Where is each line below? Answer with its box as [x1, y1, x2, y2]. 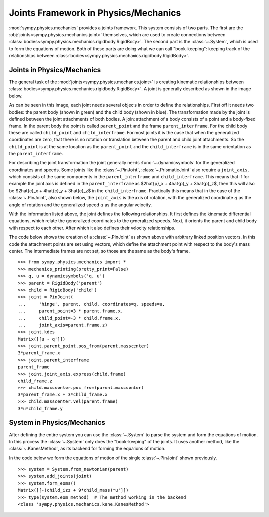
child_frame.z [18, 378, 52, 384]
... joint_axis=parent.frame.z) [18, 322, 108, 328]
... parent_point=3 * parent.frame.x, [18, 308, 124, 314]
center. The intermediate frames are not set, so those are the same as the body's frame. [9, 248, 190, 254]
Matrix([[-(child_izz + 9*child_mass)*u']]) [18, 487, 129, 493]
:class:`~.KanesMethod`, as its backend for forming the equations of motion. [9, 446, 166, 452]
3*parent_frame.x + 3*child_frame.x [18, 391, 108, 397]
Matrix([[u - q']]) [18, 336, 66, 342]
